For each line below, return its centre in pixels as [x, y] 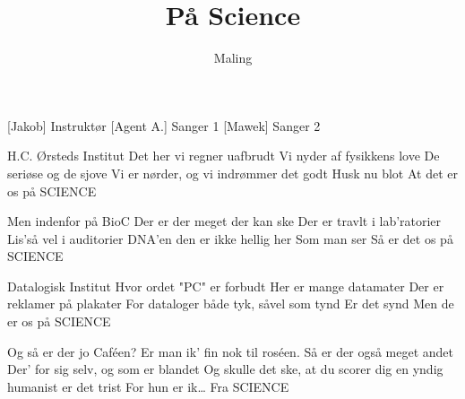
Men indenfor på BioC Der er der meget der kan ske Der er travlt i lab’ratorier [224, 221]
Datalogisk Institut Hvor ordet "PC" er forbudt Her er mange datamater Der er [226, 286]
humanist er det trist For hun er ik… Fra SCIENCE [148, 386]
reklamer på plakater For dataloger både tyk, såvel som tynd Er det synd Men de [231, 304]
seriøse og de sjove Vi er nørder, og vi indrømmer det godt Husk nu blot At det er [232, 173]
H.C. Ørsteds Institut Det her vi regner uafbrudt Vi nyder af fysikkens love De [224, 156]
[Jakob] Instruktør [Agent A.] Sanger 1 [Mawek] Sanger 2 [164, 125]
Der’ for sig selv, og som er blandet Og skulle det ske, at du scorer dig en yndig [225, 369]
